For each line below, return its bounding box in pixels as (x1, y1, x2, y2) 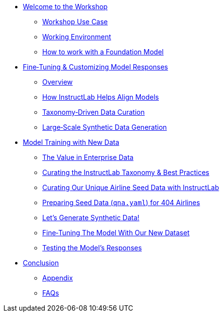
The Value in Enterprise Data (42, 153, 134, 161)
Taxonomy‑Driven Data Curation (42, 108, 145, 116)
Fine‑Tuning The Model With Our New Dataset (42, 228, 189, 237)
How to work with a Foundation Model (42, 48, 164, 56)
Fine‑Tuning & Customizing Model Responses (23, 63, 168, 71)
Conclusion (23, 259, 59, 267)
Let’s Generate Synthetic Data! (42, 213, 139, 222)
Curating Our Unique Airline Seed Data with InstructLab (42, 183, 219, 192)
